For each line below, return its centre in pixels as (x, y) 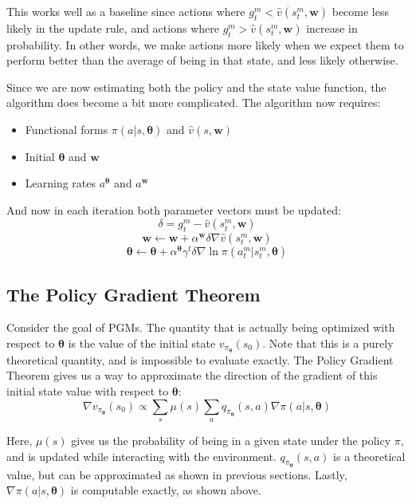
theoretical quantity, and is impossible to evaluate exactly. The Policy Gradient (200, 359)
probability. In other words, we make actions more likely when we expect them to (205, 44)
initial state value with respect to (88, 391)
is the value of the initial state (142, 343)
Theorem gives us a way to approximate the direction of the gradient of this (192, 375)
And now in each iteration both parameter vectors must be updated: (174, 209)
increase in (332, 28)
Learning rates (61, 183)
